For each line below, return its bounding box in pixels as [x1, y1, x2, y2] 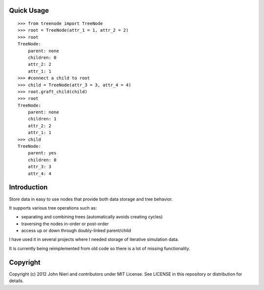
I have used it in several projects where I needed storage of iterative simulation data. [9, 236, 179, 242]
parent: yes [27, 150, 57, 156]
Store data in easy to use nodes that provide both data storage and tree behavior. [9, 196, 173, 202]
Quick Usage [9, 6, 49, 15]
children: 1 [27, 116, 57, 122]
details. [9, 278, 24, 284]
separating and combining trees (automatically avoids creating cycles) [21, 214, 163, 220]
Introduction [9, 183, 48, 192]
